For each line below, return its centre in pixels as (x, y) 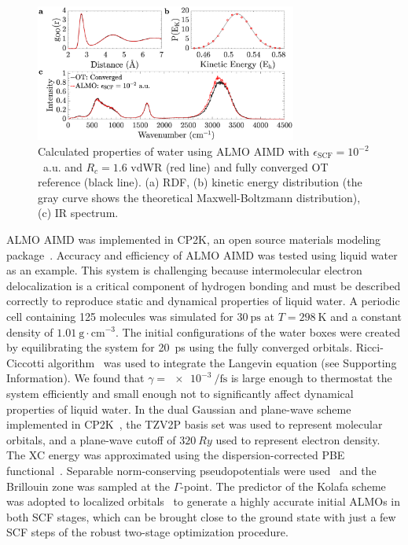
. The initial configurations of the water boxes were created (258, 331)
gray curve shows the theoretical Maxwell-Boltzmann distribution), (199, 197)
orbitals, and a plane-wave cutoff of (91, 439)
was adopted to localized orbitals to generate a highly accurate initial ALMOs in (204, 501)
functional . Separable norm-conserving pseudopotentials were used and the (191, 470)
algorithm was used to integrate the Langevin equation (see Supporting (222, 362)
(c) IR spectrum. (78, 213)
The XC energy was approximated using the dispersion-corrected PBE (176, 455)
